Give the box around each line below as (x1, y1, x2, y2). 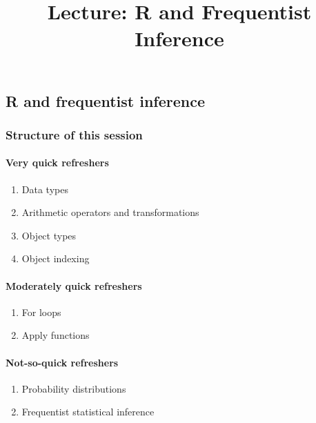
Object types (21, 228, 77, 242)
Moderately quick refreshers (6, 278, 142, 293)
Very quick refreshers (6, 155, 109, 170)
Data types (21, 181, 68, 196)
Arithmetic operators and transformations (21, 205, 199, 219)
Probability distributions (21, 381, 126, 395)
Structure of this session (6, 126, 143, 143)
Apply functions (21, 328, 90, 342)
